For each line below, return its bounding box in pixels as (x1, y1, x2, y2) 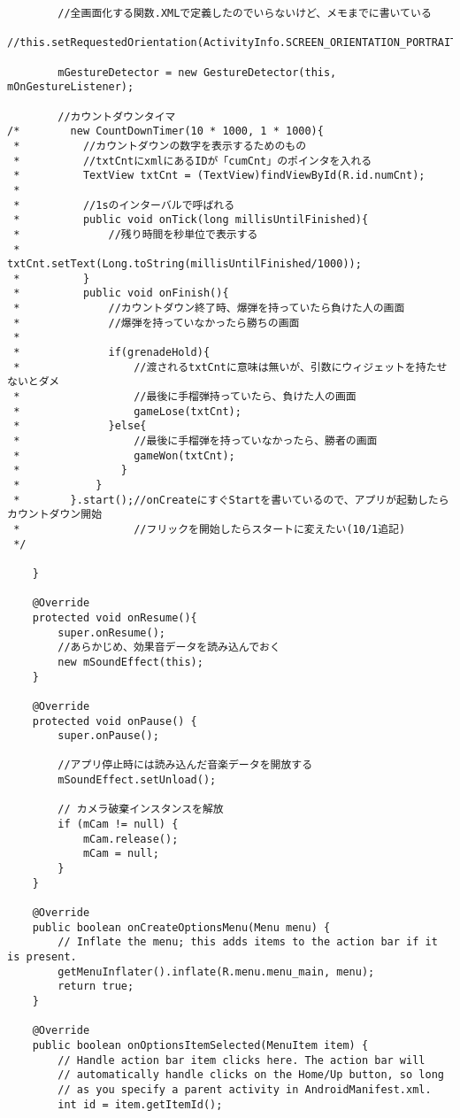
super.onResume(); (57, 626, 165, 639)
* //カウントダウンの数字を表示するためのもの (13, 139, 307, 152)
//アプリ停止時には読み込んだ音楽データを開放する (57, 759, 313, 772)
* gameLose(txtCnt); (13, 405, 241, 418)
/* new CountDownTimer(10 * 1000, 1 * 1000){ (7, 125, 324, 138)
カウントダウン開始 (7, 508, 103, 521)
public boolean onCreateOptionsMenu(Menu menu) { (32, 921, 331, 934)
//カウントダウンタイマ (57, 110, 176, 123)
